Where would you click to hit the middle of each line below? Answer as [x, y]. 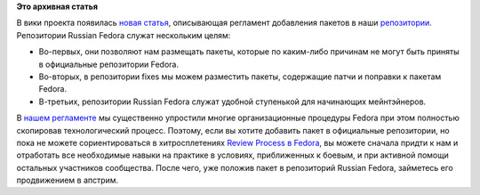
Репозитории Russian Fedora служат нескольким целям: [124, 35]
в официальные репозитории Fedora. [109, 64]
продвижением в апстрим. [68, 180]
